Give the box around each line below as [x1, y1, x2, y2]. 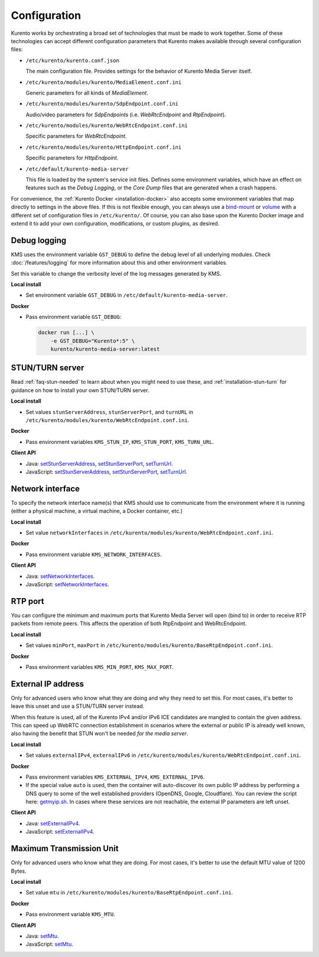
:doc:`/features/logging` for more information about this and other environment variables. [11, 259, 227, 266]
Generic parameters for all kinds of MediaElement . [25, 89, 149, 96]
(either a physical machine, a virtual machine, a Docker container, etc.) [11, 508, 183, 515]
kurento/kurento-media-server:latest [50, 345, 160, 352]
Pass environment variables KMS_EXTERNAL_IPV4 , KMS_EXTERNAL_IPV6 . [25, 773, 205, 780]
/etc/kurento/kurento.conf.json [25, 57, 119, 64]
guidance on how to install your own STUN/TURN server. [11, 387, 149, 394]
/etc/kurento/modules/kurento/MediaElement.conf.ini [25, 79, 182, 86]
